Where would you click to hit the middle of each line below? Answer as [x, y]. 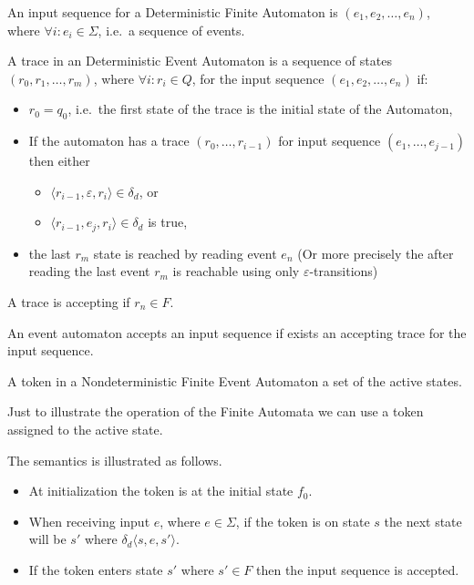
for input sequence [330, 141]
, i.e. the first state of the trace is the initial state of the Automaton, [260, 109]
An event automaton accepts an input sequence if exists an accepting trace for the [237, 332]
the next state [423, 521]
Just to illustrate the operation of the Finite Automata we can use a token [216, 411]
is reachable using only [236, 271]
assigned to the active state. [85, 429]
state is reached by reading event [185, 253]
